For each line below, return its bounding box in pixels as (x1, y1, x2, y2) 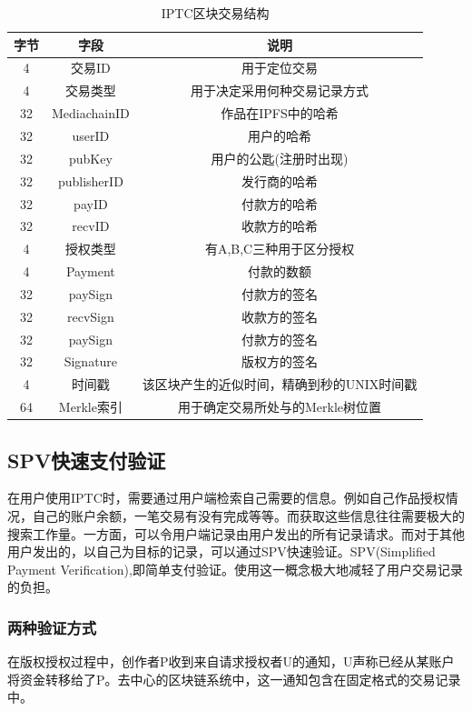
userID (72, 125, 110, 145)
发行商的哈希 (241, 171, 319, 190)
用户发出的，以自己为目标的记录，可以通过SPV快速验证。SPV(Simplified (7, 542, 436, 561)
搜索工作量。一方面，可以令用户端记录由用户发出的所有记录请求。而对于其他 (7, 524, 465, 543)
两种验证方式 (7, 616, 97, 638)
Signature (64, 352, 118, 371)
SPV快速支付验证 (7, 446, 166, 474)
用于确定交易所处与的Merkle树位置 (178, 397, 382, 416)
